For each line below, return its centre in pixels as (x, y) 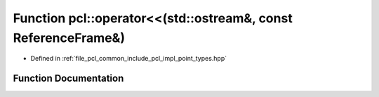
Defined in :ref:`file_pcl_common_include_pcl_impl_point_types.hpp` (129, 59)
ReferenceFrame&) (69, 38)
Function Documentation (68, 79)
